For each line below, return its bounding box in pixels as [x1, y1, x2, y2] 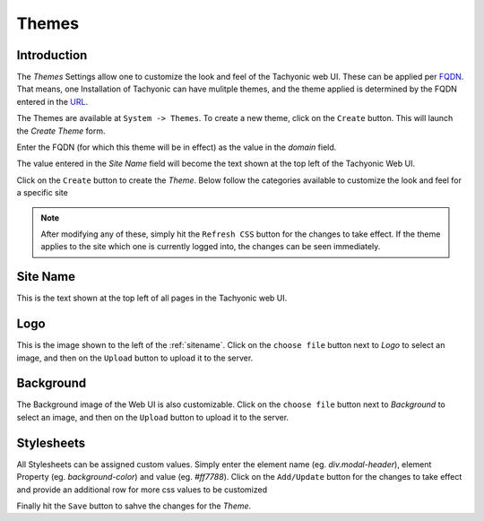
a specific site [16, 187, 69, 198]
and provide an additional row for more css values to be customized [16, 484, 268, 495]
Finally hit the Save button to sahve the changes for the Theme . [16, 500, 252, 511]
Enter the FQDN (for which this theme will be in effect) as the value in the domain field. [16, 142, 337, 152]
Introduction [16, 48, 88, 63]
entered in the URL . [16, 96, 89, 107]
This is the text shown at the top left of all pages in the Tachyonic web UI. [16, 292, 288, 304]
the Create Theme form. [16, 126, 106, 136]
